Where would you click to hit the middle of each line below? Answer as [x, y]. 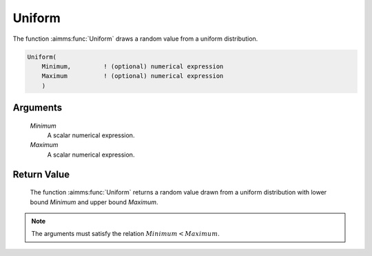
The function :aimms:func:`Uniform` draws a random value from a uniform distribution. [135, 39]
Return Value [41, 174]
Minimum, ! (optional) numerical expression [133, 66]
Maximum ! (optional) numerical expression [133, 76]
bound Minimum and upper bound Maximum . [94, 202]
